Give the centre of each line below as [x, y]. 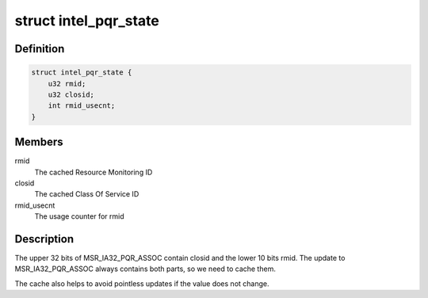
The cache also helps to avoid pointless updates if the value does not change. [142, 283]
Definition [40, 49]
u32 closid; [71, 94]
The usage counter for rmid [79, 216]
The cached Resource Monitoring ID [94, 172]
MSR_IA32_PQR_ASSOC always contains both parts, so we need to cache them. [145, 269]
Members [39, 142]
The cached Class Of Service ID [87, 194]
